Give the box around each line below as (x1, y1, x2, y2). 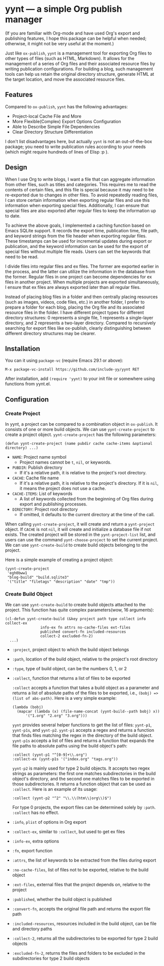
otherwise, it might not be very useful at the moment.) (5, 40, 114, 46)
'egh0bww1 (7, 571, 27, 576)
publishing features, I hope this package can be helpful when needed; (5, 35, 147, 41)
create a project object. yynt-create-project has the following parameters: (5, 432, 157, 437)
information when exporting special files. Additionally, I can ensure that (5, 202, 149, 208)
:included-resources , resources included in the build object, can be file (12, 921, 157, 927)
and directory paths (12, 926, 53, 932)
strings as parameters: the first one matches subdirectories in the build (12, 771, 156, 777)
